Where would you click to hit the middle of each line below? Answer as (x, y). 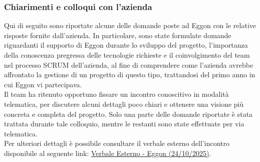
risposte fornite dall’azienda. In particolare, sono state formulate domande (118, 35)
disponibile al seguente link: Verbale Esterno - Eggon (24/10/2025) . (108, 153)
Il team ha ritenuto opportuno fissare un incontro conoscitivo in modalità (116, 94)
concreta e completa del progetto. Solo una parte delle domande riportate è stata (128, 114)
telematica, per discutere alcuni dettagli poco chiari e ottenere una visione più (124, 104)
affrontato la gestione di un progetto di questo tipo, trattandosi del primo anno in (130, 74)
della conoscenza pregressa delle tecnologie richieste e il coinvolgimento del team (127, 55)
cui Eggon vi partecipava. (43, 84)
